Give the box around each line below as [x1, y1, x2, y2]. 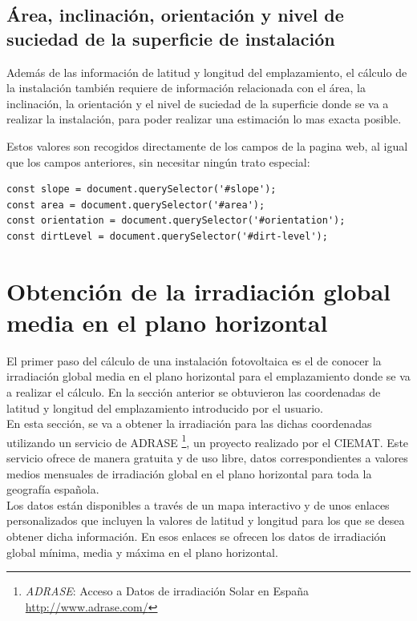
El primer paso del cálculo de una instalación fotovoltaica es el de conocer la [6, 352, 382, 369]
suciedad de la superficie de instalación [6, 26, 335, 50]
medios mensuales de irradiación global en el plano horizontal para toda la [6, 465, 372, 482]
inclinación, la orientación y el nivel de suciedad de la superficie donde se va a [6, 95, 389, 111]
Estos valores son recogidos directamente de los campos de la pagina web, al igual [6, 137, 408, 154]
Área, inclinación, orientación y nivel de [6, 2, 344, 27]
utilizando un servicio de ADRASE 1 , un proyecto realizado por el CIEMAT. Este [6, 431, 409, 450]
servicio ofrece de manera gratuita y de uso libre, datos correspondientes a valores [6, 450, 408, 466]
